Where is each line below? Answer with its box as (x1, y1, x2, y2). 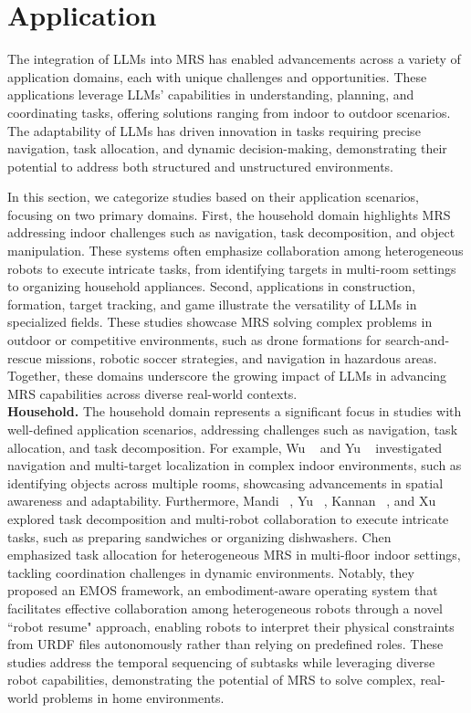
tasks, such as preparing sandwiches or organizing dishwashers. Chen (7, 527, 392, 546)
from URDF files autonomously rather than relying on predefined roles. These (7, 634, 444, 654)
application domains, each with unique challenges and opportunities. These (7, 67, 427, 86)
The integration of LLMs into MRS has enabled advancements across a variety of (7, 49, 461, 68)
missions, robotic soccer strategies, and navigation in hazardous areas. (46, 348, 437, 367)
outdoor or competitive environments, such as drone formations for (7, 330, 382, 350)
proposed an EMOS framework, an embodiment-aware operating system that (7, 581, 438, 600)
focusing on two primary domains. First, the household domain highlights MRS (7, 204, 451, 224)
